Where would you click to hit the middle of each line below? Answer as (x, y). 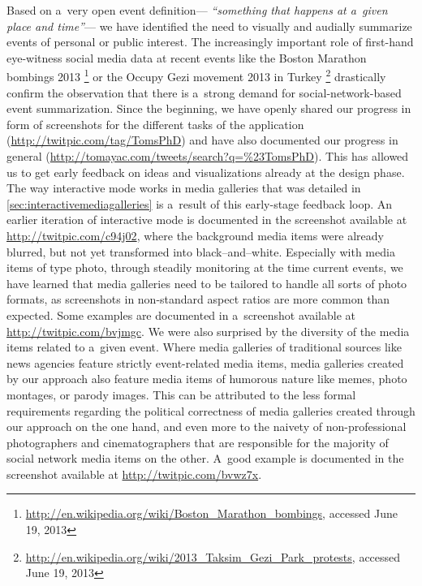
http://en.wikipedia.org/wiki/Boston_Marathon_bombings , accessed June (211, 513)
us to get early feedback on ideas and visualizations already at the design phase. (206, 172)
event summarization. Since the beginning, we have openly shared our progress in (209, 108)
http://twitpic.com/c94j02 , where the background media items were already (195, 235)
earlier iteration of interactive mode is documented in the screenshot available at (207, 220)
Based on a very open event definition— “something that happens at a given (197, 10)
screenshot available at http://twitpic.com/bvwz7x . (134, 474)
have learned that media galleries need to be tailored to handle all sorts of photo (207, 283)
